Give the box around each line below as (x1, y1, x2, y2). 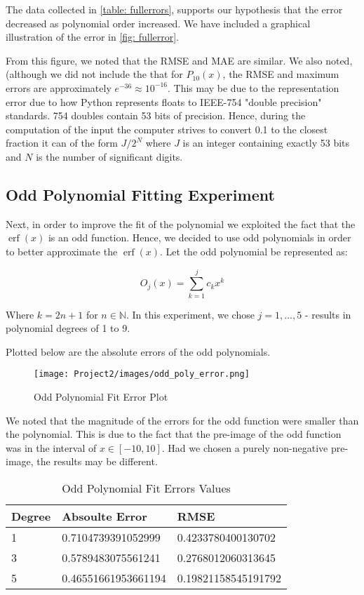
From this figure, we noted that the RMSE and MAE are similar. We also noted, (6, 53, 353, 67)
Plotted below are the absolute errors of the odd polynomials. (6, 344, 271, 359)
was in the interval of (6, 440, 97, 455)
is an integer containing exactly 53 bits (182, 135, 350, 150)
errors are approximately (6, 80, 112, 95)
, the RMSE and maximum (222, 67, 339, 81)
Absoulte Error (62, 508, 147, 525)
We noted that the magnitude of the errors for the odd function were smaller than (6, 413, 359, 427)
